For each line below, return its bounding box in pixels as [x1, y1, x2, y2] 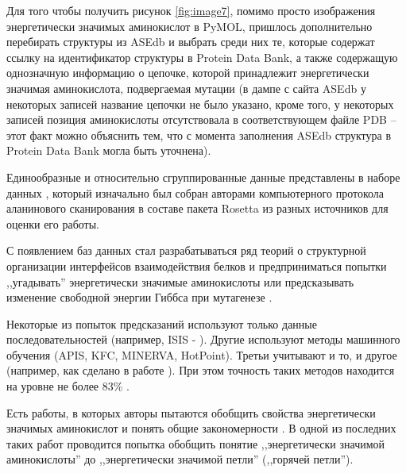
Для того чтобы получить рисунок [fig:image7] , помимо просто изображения [6, 2, 376, 18]
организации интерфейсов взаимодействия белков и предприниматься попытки [6, 257, 387, 274]
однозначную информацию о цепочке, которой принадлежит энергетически [6, 64, 369, 81]
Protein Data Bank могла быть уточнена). [6, 142, 211, 159]
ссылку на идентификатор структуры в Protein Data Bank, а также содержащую [6, 48, 398, 65]
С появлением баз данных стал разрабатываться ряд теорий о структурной [6, 242, 366, 259]
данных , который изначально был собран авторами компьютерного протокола [6, 184, 384, 201]
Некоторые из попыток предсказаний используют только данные [6, 315, 317, 332]
